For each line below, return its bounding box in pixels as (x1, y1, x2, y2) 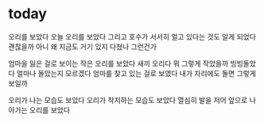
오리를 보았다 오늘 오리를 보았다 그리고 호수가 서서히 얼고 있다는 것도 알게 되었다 (8, 32, 257, 41)
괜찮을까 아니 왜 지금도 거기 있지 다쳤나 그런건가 (8, 41, 157, 51)
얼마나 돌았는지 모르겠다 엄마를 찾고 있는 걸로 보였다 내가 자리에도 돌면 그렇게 (16, 68, 257, 78)
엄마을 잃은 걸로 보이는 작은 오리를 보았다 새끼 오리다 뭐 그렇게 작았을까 (8, 59, 229, 68)
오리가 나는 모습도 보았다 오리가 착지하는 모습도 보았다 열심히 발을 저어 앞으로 (8, 95, 248, 105)
